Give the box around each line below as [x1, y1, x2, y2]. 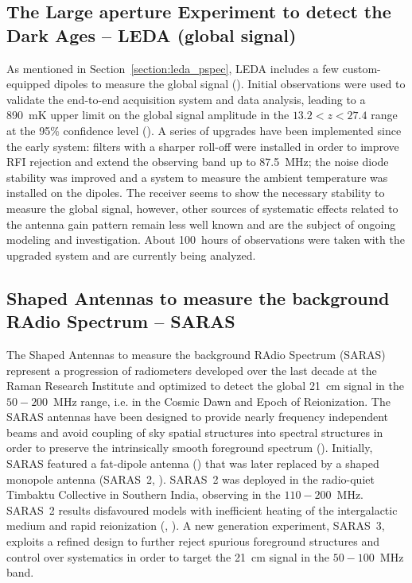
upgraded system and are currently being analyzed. [6, 246, 256, 263]
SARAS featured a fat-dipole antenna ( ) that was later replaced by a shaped [6, 455, 379, 472]
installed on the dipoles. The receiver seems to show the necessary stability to [6, 184, 385, 201]
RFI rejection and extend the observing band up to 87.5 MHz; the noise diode [6, 153, 389, 170]
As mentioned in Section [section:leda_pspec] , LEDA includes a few [6, 60, 339, 76]
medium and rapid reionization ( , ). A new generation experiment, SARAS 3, [6, 517, 385, 534]
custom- [342, 60, 381, 76]
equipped [6, 75, 51, 92]
